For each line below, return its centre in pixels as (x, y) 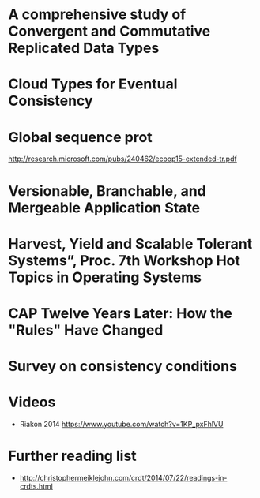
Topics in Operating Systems (105, 277)
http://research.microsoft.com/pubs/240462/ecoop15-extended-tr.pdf (122, 159)
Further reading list (72, 456)
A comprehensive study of (97, 15)
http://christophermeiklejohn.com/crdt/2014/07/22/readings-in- (123, 477)
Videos (32, 402)
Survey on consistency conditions (122, 367)
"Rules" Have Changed (86, 330)
